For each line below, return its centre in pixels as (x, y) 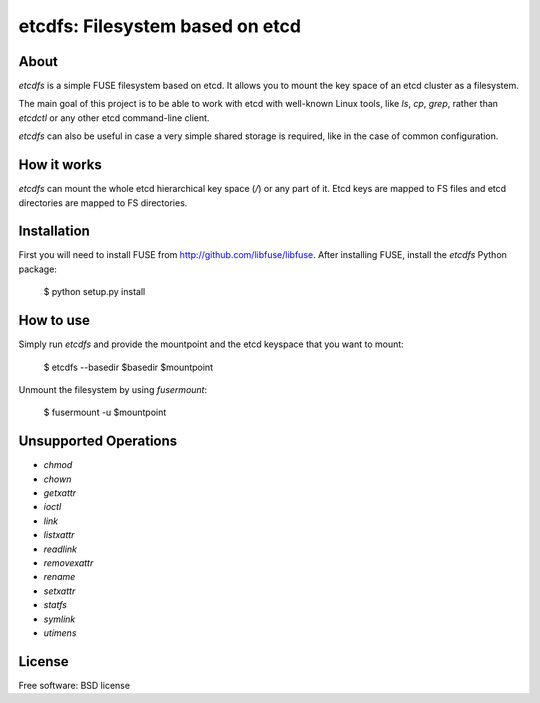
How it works (60, 165)
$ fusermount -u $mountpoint (105, 412)
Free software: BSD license (74, 685)
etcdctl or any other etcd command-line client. (114, 117)
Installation (54, 231)
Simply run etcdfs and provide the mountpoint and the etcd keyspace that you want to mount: (211, 344)
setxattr (59, 591)
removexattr (68, 562)
